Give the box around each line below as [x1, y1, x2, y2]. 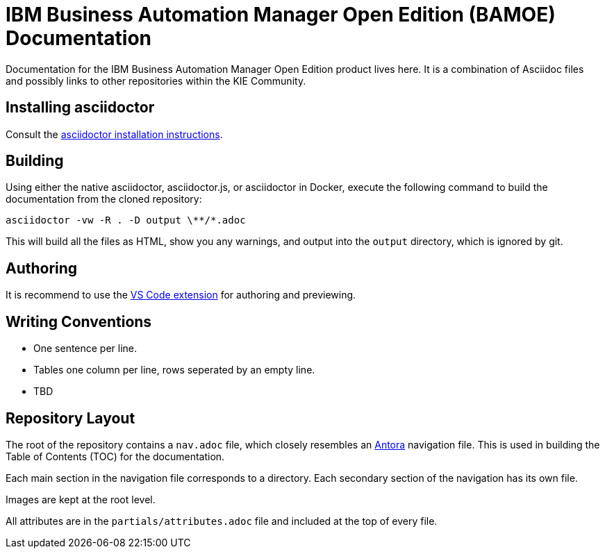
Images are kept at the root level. [6, 493, 156, 505]
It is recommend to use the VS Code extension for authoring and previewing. [6, 289, 356, 301]
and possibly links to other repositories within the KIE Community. [6, 74, 306, 87]
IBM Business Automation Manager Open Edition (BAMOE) [6, 3, 556, 26]
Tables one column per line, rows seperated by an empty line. [33, 364, 315, 376]
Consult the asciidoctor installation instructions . [6, 128, 223, 140]
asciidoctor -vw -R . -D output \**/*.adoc [6, 215, 246, 226]
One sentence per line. [33, 342, 138, 355]
